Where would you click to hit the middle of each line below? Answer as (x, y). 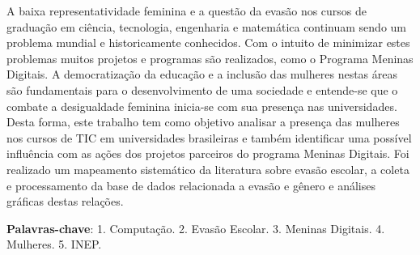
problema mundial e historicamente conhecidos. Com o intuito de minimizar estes (208, 42)
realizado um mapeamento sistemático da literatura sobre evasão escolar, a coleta (208, 169)
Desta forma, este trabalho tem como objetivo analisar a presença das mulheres (203, 122)
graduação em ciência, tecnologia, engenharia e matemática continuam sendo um (207, 26)
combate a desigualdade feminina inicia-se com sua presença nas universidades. (202, 106)
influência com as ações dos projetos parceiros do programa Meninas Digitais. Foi (208, 153)
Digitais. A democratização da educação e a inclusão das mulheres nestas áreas (202, 74)
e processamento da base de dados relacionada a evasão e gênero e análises (191, 185)
